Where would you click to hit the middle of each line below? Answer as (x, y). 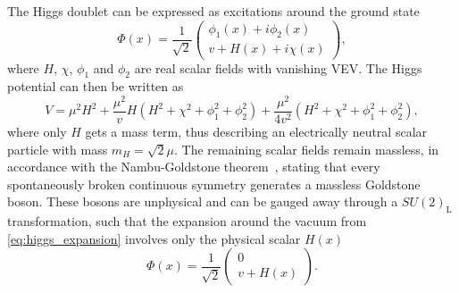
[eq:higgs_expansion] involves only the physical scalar (154, 238)
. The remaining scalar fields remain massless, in (306, 149)
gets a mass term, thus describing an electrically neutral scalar (256, 132)
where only (37, 132)
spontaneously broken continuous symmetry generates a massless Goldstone (214, 184)
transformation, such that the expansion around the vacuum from (187, 221)
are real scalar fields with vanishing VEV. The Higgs (278, 67)
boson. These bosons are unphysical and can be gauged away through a (203, 201)
